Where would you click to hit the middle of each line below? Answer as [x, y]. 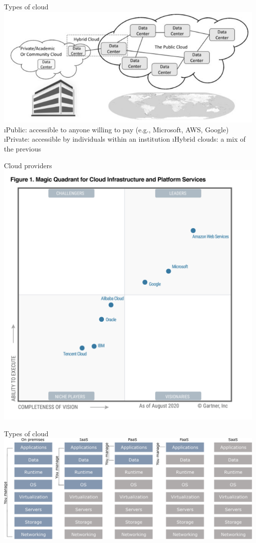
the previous [23, 149]
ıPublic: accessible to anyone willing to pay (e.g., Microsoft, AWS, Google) [116, 129]
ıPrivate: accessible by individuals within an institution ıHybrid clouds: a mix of [125, 139]
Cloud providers [28, 165]
